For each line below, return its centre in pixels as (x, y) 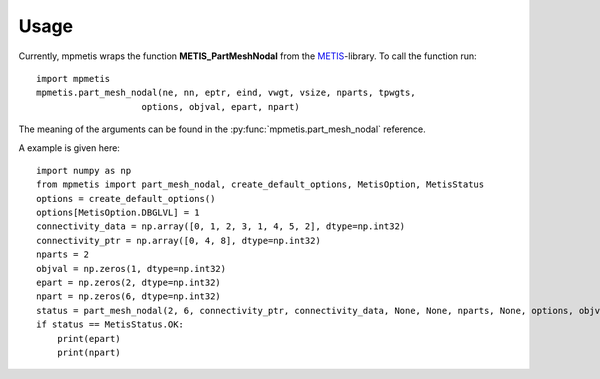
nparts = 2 (63, 254)
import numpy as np (84, 170)
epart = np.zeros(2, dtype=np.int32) (129, 283)
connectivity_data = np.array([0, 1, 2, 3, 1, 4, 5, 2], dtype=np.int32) (221, 226)
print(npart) (88, 352)
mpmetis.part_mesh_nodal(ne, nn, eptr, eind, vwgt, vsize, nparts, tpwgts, (226, 93)
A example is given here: (69, 147)
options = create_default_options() (126, 198)
